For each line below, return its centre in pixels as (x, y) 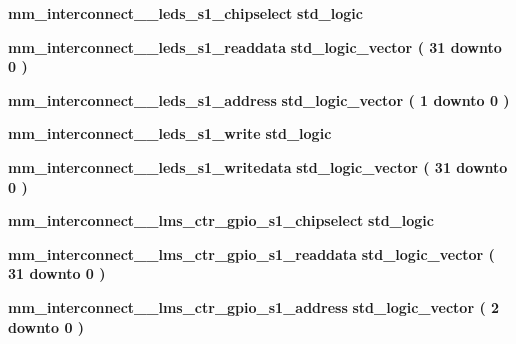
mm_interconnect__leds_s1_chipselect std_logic (185, 13)
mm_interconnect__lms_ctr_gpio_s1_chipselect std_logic (221, 220)
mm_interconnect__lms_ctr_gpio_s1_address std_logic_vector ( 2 (254, 306)
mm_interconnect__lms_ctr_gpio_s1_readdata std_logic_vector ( (251, 253)
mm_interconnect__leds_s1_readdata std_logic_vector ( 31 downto (255, 46)
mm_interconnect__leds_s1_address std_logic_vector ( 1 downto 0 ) (259, 99)
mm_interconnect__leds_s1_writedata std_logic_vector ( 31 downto (258, 166)
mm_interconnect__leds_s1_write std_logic (170, 133)
